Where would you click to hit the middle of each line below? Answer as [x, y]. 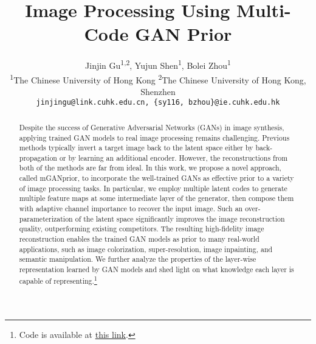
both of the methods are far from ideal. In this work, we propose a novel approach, [150, 168]
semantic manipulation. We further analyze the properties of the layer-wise [138, 259]
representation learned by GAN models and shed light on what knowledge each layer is [156, 269]
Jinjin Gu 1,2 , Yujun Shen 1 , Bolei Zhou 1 [158, 64]
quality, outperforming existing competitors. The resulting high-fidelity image [142, 229]
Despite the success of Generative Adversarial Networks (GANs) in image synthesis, [152, 127]
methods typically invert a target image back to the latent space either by [136, 148]
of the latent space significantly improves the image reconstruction [180, 218]
